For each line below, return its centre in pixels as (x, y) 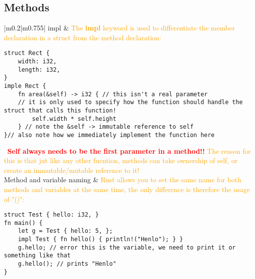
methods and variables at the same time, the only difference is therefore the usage (127, 189)
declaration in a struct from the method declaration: (83, 37)
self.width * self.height (74, 119)
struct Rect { (27, 53)
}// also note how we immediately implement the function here (109, 135)
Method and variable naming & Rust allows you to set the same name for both (123, 180)
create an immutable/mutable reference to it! (72, 170)
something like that (38, 256)
